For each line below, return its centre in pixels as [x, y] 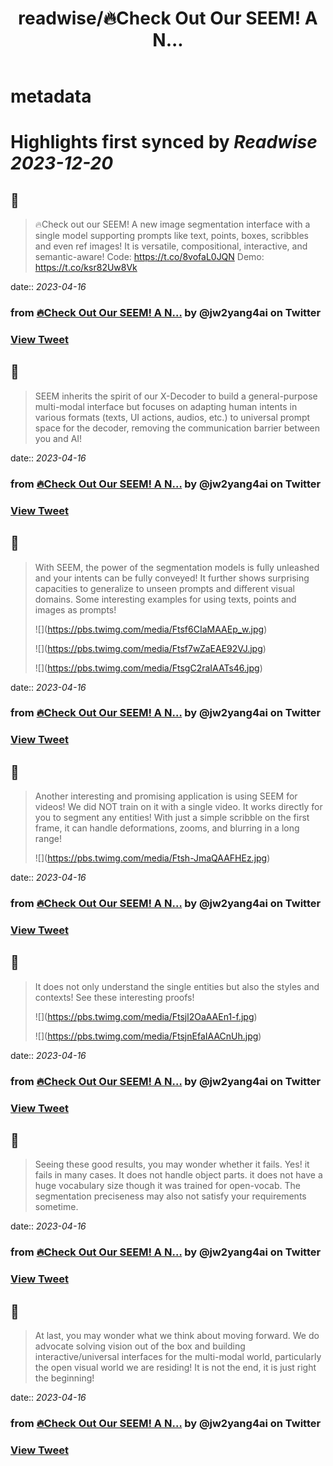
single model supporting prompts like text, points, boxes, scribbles [171, 236]
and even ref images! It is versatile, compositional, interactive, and [171, 246]
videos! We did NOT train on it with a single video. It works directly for [178, 807]
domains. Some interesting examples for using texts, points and [165, 599]
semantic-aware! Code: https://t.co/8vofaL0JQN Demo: [149, 257]
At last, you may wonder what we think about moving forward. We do [177, 1336]
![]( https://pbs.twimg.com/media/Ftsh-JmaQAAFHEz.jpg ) [152, 858]
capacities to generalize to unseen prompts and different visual [164, 588]
